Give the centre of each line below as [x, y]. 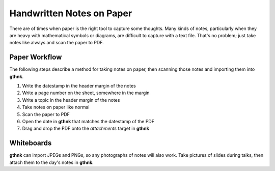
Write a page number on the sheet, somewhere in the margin [86, 93]
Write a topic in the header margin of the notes [71, 100]
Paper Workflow [36, 57]
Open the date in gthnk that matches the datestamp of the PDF [88, 121]
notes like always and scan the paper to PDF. [57, 43]
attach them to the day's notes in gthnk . [51, 162]
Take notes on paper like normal [56, 107]
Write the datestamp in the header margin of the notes [79, 86]
